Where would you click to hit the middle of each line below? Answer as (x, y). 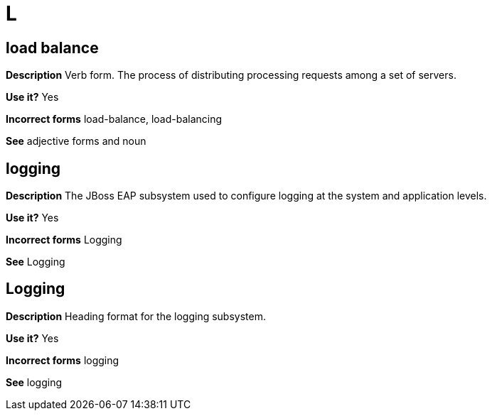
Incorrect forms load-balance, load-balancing (114, 119)
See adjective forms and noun (76, 141)
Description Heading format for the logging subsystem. (136, 316)
